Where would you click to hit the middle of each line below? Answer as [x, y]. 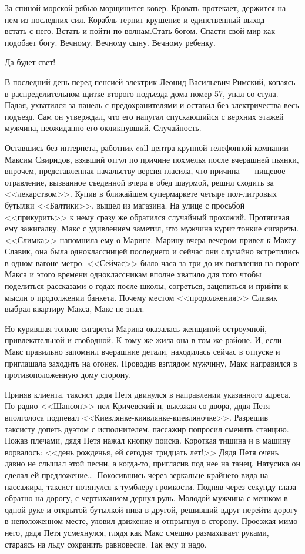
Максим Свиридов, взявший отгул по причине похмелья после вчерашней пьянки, [152, 159]
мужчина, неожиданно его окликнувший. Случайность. [103, 128]
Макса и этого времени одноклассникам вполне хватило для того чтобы [133, 274]
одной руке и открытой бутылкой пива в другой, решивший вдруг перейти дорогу [151, 509]
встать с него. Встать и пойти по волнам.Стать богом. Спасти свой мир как [140, 31]
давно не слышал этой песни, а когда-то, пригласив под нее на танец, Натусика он [153, 463]
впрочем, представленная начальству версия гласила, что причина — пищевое [145, 171]
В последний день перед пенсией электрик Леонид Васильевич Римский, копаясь [150, 81]
